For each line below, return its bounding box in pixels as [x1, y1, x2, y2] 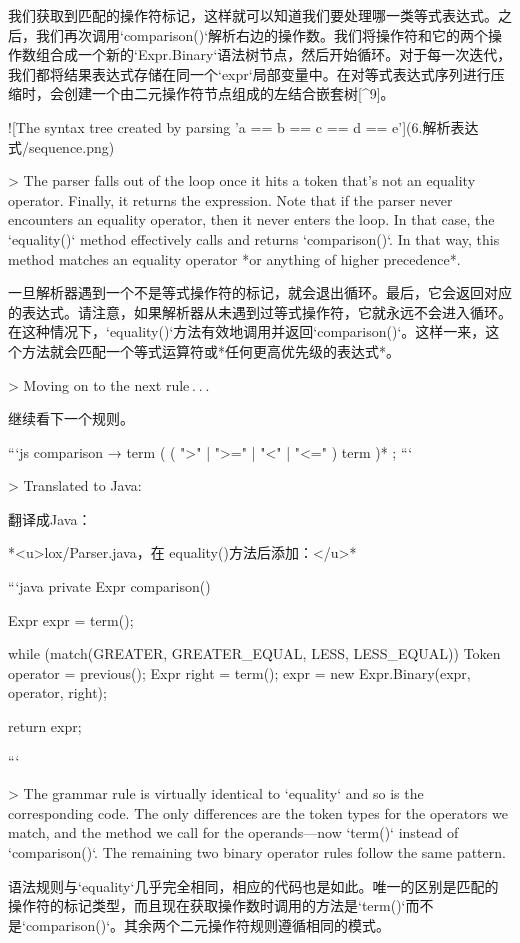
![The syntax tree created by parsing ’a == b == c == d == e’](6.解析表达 [8, 116, 479, 137]
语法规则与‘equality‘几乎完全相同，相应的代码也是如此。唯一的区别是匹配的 [8, 875, 499, 896]
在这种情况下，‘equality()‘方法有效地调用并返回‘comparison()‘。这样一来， [8, 321, 486, 342]
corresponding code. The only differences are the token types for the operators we [8, 802, 508, 823]
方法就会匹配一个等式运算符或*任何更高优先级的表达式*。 [21, 340, 400, 361]
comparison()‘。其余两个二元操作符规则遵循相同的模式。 [25, 914, 391, 935]
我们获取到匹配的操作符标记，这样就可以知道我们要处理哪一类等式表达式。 [8, 5, 498, 25]
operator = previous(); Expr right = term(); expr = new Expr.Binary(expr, [8, 662, 471, 683]
